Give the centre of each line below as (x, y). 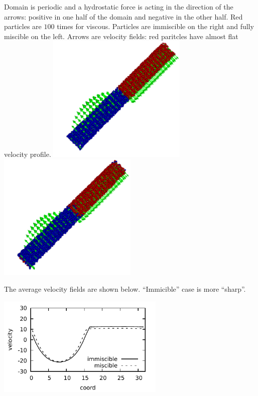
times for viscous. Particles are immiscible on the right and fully (155, 26)
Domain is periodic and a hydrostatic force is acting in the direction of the (119, 7)
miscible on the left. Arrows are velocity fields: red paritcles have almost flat (121, 36)
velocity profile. (28, 154)
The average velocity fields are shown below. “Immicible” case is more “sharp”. (125, 289)
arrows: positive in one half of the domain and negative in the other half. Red (123, 16)
